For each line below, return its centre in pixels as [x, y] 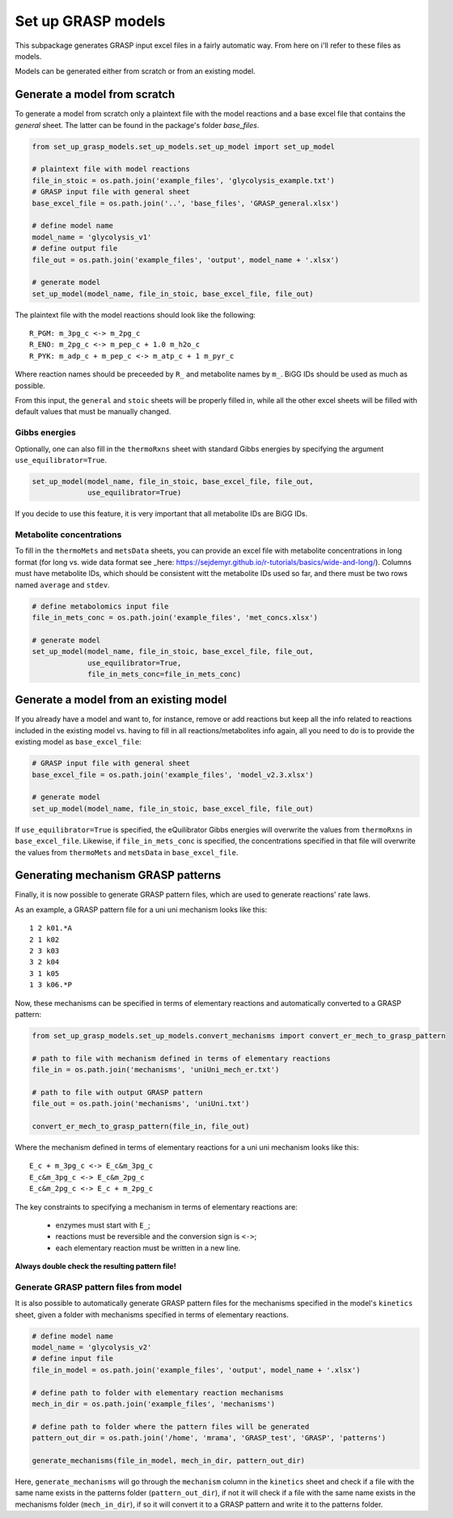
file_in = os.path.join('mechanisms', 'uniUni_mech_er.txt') [156, 1070]
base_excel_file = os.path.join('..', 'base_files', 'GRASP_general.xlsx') [186, 203]
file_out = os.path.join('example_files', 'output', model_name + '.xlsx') [186, 260]
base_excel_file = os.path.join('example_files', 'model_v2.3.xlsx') [173, 774]
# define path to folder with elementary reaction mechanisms [158, 1393]
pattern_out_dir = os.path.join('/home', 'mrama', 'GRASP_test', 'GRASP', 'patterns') [209, 1438]
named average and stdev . [62, 585]
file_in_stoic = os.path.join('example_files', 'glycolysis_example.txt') [184, 180]
